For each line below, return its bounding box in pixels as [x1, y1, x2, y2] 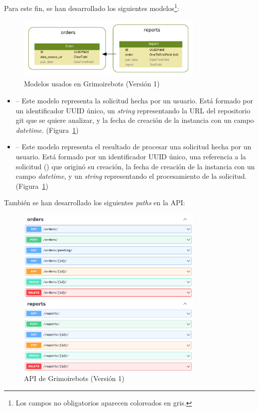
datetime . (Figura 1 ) [15, 124, 79, 135]
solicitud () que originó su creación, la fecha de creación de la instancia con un [15, 161, 255, 171]
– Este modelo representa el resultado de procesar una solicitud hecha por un [15, 141, 252, 152]
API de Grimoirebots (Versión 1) [24, 373, 125, 384]
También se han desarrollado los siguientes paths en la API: [4, 197, 185, 208]
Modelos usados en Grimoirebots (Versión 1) [24, 78, 160, 89]
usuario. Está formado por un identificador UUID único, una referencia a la [15, 151, 246, 161]
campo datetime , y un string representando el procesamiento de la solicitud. [15, 171, 247, 181]
